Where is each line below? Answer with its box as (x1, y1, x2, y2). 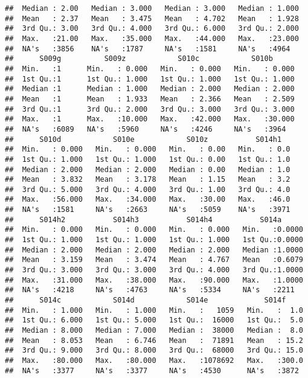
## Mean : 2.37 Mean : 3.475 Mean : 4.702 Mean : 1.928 (5, 14, 299, 23)
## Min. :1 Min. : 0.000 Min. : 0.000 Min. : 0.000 (5, 64, 295, 73)
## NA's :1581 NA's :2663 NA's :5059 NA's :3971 (5, 205, 290, 214)
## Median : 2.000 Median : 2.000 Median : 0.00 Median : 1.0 (5, 165, 290, 174)
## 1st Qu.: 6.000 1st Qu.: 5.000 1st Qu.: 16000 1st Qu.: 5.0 (5, 316, 303, 325)
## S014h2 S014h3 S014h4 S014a (5, 215, 282, 224)
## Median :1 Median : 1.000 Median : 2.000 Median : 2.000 (5, 85, 295, 94)
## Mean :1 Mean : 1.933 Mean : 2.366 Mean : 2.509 (5, 94, 295, 103)
